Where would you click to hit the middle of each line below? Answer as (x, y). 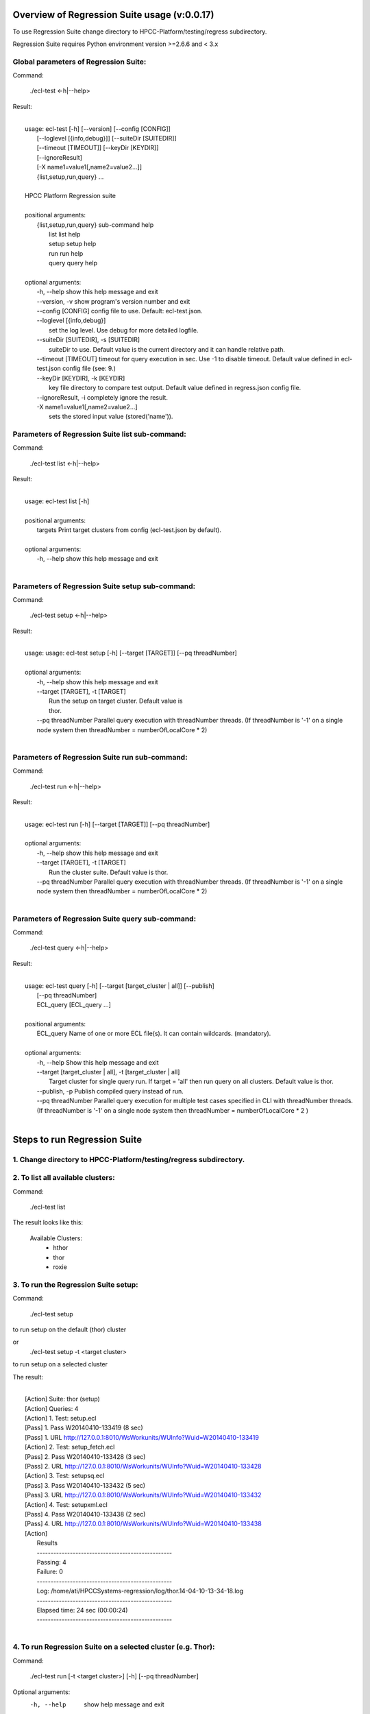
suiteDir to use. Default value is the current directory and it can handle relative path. (167, 349)
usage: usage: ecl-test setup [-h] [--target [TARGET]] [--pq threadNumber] (131, 653)
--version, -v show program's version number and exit (113, 301)
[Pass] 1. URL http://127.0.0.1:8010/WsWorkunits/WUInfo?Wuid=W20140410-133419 (142, 1437)
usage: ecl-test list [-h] (57, 501)
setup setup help (73, 244)
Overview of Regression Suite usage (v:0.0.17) (113, 15)
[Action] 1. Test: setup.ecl (61, 1419)
